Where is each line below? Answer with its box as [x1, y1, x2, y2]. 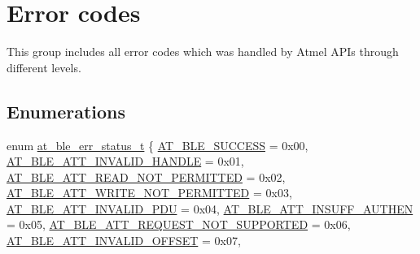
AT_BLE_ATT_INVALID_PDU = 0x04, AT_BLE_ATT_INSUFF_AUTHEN [7, 200, 413, 217]
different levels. [7, 58, 81, 75]
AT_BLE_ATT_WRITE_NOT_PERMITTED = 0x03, [7, 184, 292, 201]
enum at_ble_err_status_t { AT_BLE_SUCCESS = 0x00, [7, 136, 308, 153]
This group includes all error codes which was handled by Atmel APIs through [7, 43, 399, 60]
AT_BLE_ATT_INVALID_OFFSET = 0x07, [7, 232, 241, 249]
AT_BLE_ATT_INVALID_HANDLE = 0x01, [7, 153, 244, 170]
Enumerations [7, 98, 126, 123]
